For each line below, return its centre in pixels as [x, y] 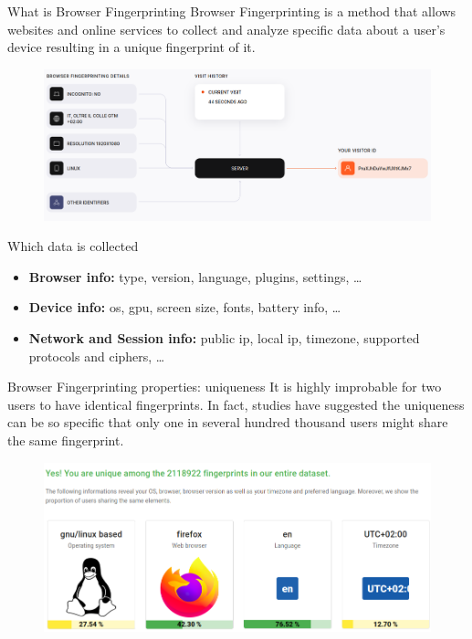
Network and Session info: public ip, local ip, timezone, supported [224, 337]
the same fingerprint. [66, 440]
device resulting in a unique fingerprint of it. [131, 47]
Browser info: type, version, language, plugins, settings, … [195, 276]
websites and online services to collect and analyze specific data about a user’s [226, 29]
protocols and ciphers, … [97, 356]
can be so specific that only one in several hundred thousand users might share [228, 422]
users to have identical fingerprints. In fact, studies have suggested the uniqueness [236, 404]
